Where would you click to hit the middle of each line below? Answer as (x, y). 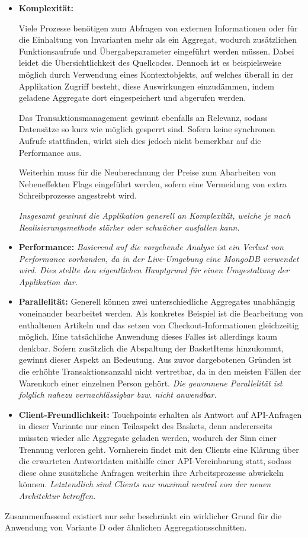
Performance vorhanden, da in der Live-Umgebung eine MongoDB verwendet (159, 258)
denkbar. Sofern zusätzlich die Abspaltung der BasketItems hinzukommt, (151, 348)
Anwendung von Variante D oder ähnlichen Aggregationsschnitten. (126, 527)
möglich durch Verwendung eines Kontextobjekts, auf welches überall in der (156, 74)
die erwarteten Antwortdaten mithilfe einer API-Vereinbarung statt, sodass (155, 461)
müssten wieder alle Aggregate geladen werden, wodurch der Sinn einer (147, 437)
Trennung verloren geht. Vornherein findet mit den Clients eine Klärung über (159, 449)
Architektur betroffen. (57, 495)
